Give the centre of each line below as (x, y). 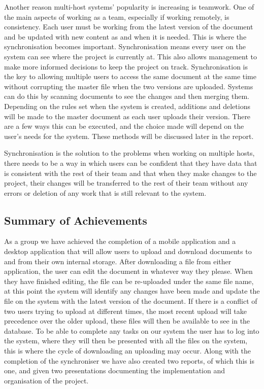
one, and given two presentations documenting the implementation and (114, 370)
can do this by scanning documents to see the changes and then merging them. (127, 96)
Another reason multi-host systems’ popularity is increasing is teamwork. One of (129, 7)
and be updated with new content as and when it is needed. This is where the (125, 36)
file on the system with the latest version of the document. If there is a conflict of (131, 301)
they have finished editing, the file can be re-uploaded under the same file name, (129, 281)
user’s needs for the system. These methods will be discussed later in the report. (129, 136)
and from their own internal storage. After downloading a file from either (118, 261)
